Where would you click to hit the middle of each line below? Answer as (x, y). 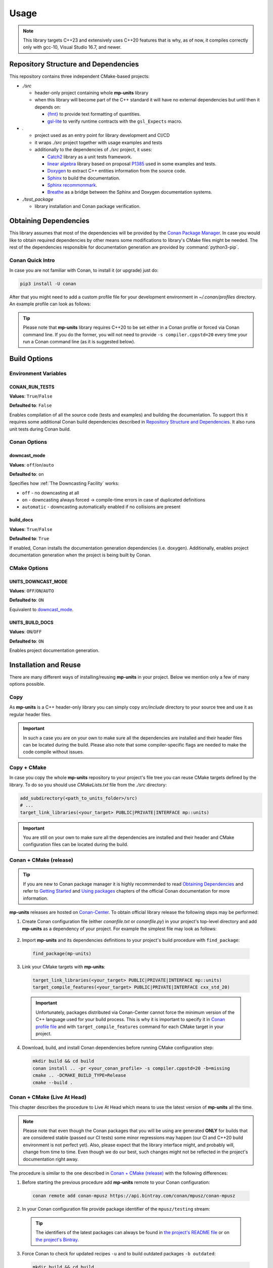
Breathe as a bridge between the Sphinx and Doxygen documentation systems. (130, 192)
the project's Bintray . (57, 1240)
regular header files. (30, 714)
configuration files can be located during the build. (76, 844)
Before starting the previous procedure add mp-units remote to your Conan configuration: (116, 1182)
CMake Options (29, 568)
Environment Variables (38, 373)
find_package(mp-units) (62, 954)
